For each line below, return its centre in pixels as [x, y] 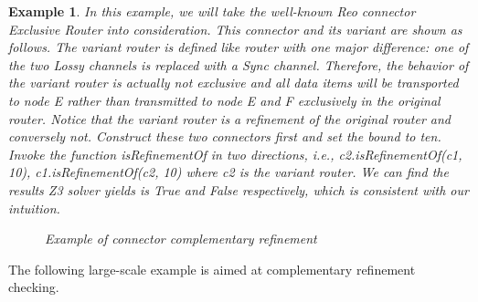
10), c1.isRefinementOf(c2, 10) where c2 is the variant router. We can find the [228, 172]
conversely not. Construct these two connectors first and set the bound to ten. [225, 136]
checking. [34, 287]
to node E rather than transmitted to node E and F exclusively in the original [224, 100]
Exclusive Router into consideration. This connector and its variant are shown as [235, 29]
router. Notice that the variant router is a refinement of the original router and [229, 118]
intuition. [34, 208]
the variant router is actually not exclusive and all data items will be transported [234, 83]
